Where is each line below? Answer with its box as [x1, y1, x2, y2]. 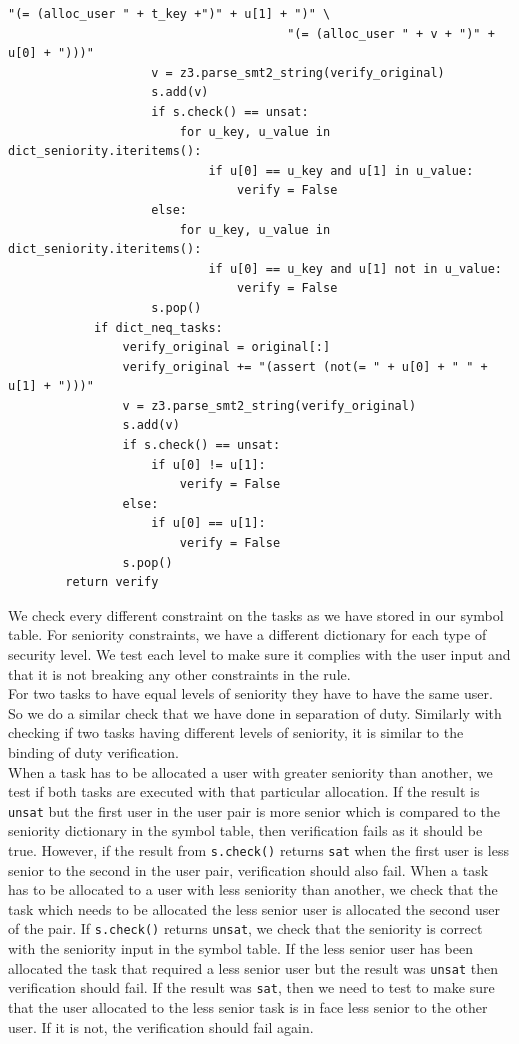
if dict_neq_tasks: [93, 320, 223, 335]
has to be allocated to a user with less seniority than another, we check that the [8, 879, 498, 900]
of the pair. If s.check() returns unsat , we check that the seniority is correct [8, 918, 483, 939]
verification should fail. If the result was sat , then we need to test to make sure [8, 977, 495, 998]
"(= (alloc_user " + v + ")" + [287, 26, 495, 41]
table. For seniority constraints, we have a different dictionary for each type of [8, 624, 487, 645]
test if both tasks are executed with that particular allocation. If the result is [8, 781, 480, 802]
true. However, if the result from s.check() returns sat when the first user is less [8, 840, 509, 860]
